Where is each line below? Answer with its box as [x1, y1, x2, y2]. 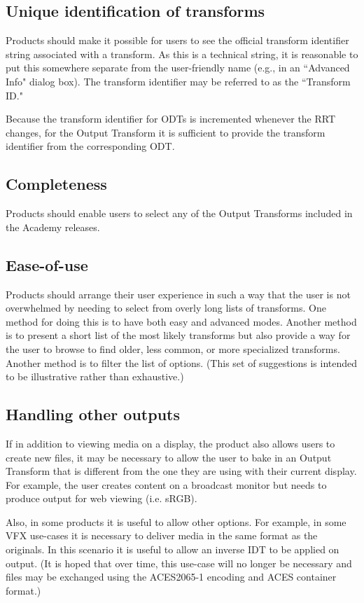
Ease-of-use [6, 254, 88, 275]
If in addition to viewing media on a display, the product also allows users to [6, 436, 335, 450]
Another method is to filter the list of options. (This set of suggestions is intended [6, 355, 358, 370]
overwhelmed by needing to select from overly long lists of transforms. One [6, 300, 326, 315]
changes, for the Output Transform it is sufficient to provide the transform [6, 125, 325, 139]
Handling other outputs [6, 403, 180, 425]
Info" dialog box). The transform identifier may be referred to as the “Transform [6, 74, 351, 88]
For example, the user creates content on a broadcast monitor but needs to [6, 477, 327, 492]
